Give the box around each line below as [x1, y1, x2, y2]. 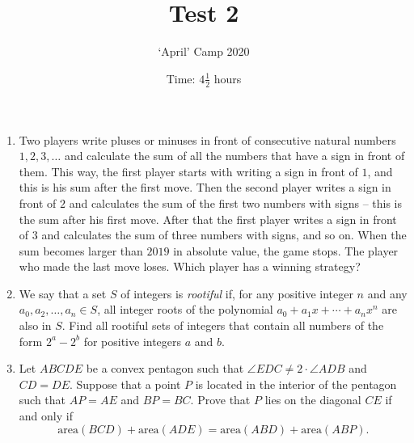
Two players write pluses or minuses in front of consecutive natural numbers [19, 131, 396, 148]
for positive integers [83, 332, 182, 349]
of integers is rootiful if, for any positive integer [120, 285, 353, 302]
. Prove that [190, 391, 251, 408]
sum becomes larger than [19, 242, 143, 259]
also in [19, 317, 52, 334]
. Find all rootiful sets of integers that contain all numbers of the [61, 317, 384, 334]
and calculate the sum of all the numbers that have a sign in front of [64, 147, 405, 164]
